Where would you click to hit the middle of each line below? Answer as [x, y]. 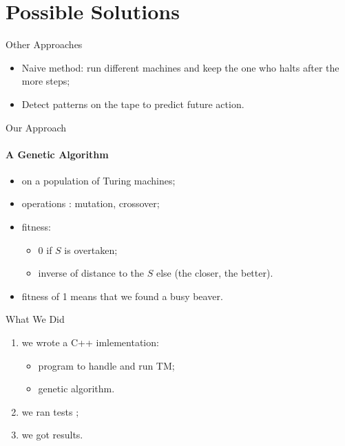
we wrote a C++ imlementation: [90, 342]
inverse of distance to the [91, 273]
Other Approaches [44, 44]
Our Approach [36, 127]
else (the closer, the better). [215, 273]
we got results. [52, 435]
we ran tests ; [50, 411]
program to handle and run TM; [106, 365]
